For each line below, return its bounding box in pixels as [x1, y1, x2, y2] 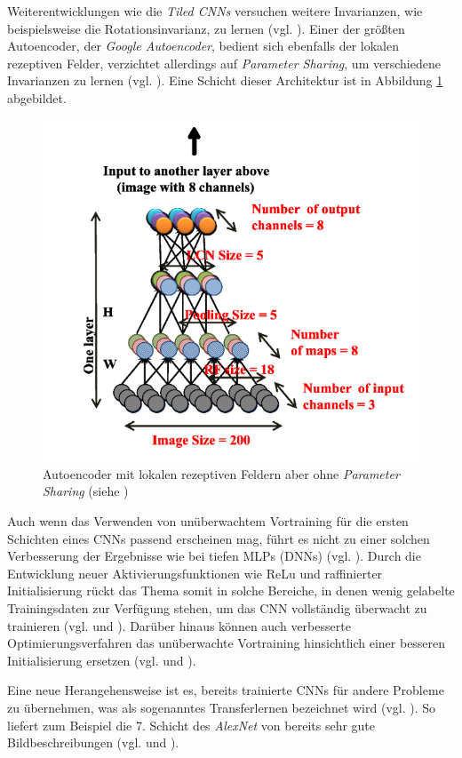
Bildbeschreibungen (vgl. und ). [7, 733, 179, 752]
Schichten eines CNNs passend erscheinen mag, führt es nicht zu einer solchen [7, 529, 430, 547]
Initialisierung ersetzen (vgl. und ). [7, 650, 196, 669]
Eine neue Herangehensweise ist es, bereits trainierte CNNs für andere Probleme [7, 681, 444, 699]
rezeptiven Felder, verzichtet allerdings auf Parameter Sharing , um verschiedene [7, 53, 441, 72]
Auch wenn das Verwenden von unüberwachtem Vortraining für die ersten [7, 512, 409, 531]
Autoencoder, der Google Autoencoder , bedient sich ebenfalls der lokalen [7, 36, 399, 55]
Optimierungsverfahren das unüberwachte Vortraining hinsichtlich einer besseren [7, 634, 446, 652]
